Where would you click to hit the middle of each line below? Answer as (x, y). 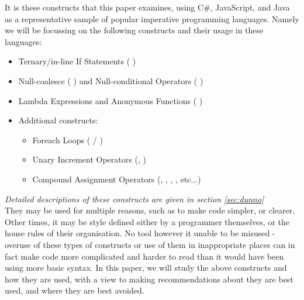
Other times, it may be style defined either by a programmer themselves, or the (147, 221)
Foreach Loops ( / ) (68, 139)
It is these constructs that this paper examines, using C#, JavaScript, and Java (147, 7)
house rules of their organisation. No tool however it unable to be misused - (140, 233)
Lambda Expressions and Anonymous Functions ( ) (110, 100)
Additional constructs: (58, 120)
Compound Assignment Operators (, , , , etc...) (117, 179)
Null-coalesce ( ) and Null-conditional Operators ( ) (111, 80)
